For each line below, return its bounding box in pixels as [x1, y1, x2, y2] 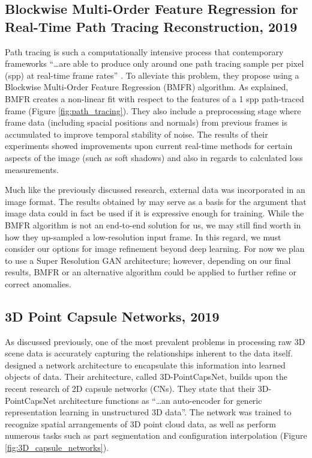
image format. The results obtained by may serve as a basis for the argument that [5, 195, 307, 207]
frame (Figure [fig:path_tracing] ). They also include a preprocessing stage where [5, 104, 301, 117]
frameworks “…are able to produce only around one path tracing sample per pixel [5, 57, 304, 70]
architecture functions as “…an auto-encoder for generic [59, 394, 262, 406]
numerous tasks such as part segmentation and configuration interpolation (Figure [5, 429, 307, 442]
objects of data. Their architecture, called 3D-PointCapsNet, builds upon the [5, 370, 287, 383]
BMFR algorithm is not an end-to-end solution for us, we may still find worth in [5, 218, 301, 231]
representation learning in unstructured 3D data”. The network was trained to [5, 406, 292, 418]
